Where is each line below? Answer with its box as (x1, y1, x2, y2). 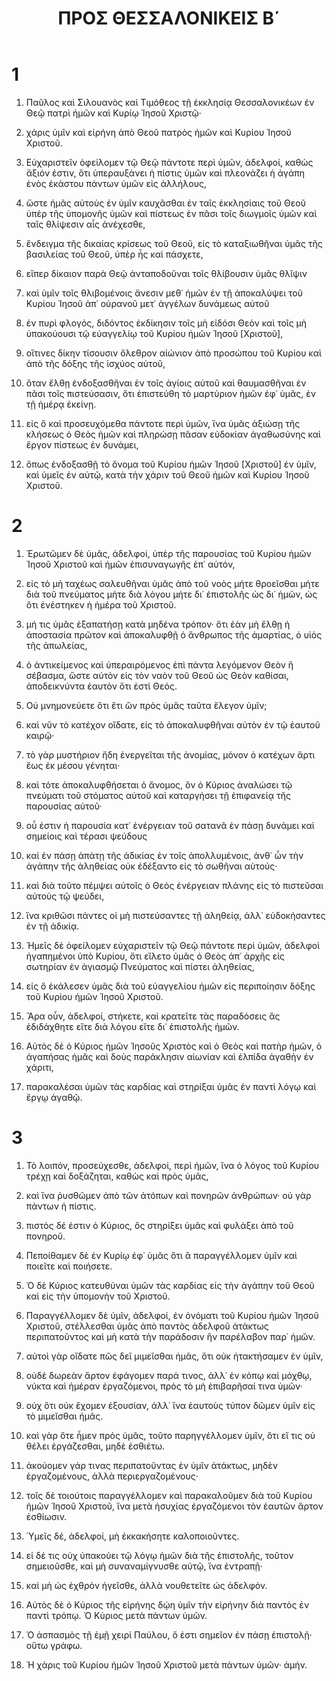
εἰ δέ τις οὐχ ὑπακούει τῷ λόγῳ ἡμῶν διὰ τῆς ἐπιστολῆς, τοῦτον (25, 1549, 294, 1561)
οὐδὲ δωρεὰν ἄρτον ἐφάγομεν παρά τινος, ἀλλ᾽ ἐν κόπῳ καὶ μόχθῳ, (25, 1369, 313, 1381)
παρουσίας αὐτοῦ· (25, 800, 103, 812)
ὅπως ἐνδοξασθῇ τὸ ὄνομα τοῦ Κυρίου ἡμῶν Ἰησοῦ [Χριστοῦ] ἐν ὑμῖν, (25, 458, 317, 470)
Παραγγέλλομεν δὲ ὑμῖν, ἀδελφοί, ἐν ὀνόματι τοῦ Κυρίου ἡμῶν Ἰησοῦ (25, 1309, 319, 1321)
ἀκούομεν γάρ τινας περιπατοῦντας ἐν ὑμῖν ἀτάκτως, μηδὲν (25, 1459, 278, 1471)
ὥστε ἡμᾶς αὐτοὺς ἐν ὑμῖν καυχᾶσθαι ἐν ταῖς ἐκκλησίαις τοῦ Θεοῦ (25, 197, 306, 209)
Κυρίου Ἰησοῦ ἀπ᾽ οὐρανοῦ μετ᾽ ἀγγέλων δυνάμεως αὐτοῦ (25, 297, 270, 309)
